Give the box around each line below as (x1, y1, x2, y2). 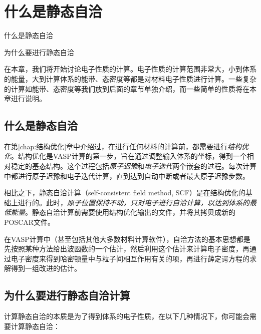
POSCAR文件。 (4, 217, 55, 227)
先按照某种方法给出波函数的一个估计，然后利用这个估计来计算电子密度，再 (4, 243, 249, 254)
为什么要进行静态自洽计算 (4, 287, 130, 303)
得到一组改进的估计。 (11, 263, 81, 273)
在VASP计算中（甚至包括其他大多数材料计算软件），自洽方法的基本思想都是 (4, 233, 250, 244)
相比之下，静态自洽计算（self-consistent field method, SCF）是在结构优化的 (4, 187, 245, 198)
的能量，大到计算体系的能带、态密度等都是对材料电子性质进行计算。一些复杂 (4, 73, 256, 84)
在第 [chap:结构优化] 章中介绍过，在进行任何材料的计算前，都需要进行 (4, 141, 228, 151)
